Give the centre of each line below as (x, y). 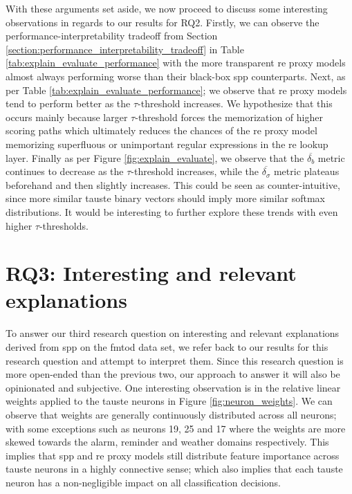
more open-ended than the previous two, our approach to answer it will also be (173, 374)
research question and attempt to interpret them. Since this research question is (175, 360)
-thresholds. (64, 225)
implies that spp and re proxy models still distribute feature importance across (173, 455)
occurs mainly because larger (67, 117)
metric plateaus (306, 171)
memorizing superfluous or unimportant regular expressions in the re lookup (167, 144)
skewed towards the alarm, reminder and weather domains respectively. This (167, 442)
